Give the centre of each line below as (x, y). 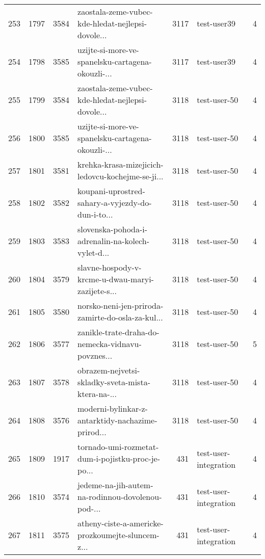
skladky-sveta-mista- (114, 382)
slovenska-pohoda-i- (113, 229)
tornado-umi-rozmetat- (118, 447)
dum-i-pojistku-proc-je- (119, 458)
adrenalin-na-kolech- (113, 241)
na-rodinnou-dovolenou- (120, 497)
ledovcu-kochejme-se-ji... (121, 176)
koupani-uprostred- (111, 191)
